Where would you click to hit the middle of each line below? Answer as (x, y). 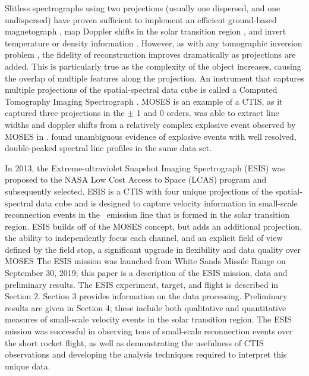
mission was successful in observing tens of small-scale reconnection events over (149, 331)
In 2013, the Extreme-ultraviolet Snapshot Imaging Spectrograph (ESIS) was (145, 167)
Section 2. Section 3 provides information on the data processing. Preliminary (146, 296)
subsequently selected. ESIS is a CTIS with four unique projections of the (139, 191)
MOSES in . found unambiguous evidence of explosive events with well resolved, (151, 136)
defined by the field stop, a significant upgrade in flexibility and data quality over (153, 249)
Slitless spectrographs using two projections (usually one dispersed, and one (143, 8)
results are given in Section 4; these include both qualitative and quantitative (146, 307)
